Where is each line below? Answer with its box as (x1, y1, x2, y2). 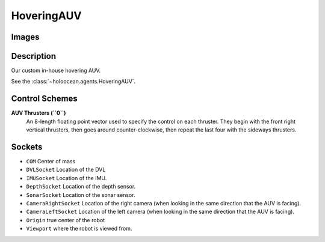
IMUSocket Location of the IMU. (26, 174, 107, 181)
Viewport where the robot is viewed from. (26, 225, 132, 232)
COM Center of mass (26, 158, 76, 165)
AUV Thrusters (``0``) (11, 109, 66, 116)
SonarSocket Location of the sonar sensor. (26, 191, 135, 198)
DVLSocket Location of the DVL (26, 166, 106, 174)
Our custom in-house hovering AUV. (11, 67, 101, 74)
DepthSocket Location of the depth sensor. (26, 183, 136, 190)
